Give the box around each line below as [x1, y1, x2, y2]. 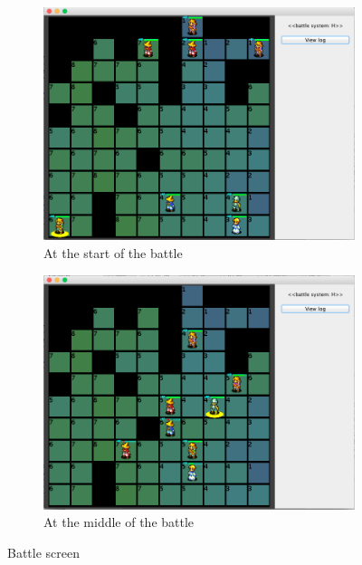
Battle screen [7, 542, 81, 561]
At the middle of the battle [43, 512, 195, 531]
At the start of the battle [43, 243, 183, 262]
